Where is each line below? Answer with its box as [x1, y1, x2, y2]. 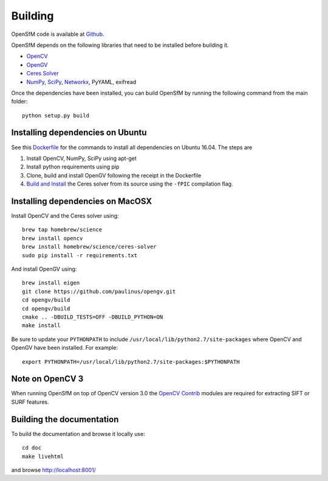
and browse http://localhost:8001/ [11, 466, 97, 474]
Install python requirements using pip [26, 163, 120, 170]
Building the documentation [11, 414, 119, 424]
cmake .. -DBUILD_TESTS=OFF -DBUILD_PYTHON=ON [22, 313, 163, 320]
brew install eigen [22, 280, 80, 286]
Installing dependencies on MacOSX [11, 196, 152, 206]
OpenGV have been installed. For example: [11, 344, 118, 351]
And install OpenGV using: [11, 265, 77, 272]
